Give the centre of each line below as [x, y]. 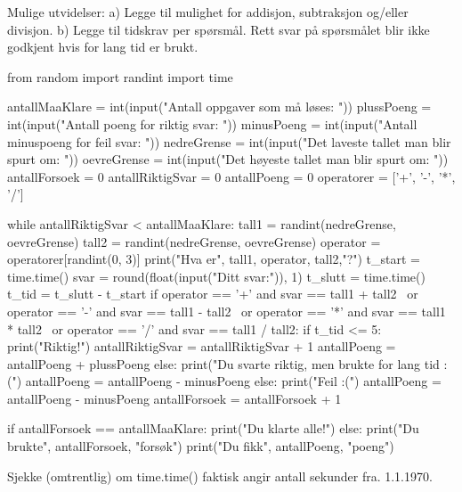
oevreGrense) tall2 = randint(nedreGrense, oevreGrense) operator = [194, 241]
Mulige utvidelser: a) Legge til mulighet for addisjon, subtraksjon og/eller [208, 12]
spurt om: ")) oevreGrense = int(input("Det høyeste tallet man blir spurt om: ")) [228, 159]
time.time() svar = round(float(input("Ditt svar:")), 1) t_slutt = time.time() [216, 276]
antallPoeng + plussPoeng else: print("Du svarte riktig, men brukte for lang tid [223, 363]
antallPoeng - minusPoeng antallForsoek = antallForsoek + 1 [174, 398]
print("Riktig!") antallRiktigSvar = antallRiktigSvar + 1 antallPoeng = [202, 346]
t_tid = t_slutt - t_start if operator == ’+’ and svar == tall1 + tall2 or [213, 294]
